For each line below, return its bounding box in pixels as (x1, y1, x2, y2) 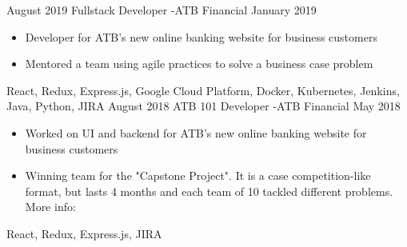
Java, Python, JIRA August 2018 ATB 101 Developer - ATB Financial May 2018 (6, 98, 401, 114)
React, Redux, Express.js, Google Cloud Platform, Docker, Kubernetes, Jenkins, (6, 82, 400, 98)
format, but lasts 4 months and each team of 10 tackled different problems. (25, 182, 393, 199)
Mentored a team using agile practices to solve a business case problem (25, 55, 373, 72)
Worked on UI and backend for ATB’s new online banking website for (25, 124, 367, 141)
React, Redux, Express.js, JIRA (6, 225, 162, 241)
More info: (25, 198, 76, 215)
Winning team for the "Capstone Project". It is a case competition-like (25, 167, 371, 184)
